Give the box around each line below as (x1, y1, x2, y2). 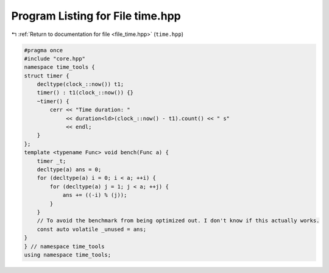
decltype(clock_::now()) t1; (37, 81, 124, 88)
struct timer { (24, 72, 69, 79)
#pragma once (24, 46, 63, 54)
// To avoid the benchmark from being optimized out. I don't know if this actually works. (37, 217, 320, 224)
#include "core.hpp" (24, 55, 85, 62)
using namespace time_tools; (24, 251, 111, 258)
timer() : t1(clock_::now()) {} (37, 89, 134, 96)
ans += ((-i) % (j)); (62, 192, 127, 199)
